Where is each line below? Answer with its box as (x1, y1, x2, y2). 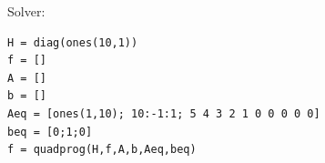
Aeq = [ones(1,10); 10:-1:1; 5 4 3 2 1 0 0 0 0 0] (7, 107, 320, 120)
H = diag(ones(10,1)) (7, 36, 138, 49)
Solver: (7, 2, 46, 20)
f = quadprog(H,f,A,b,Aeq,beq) (7, 143, 197, 157)
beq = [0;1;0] (7, 125, 93, 138)
